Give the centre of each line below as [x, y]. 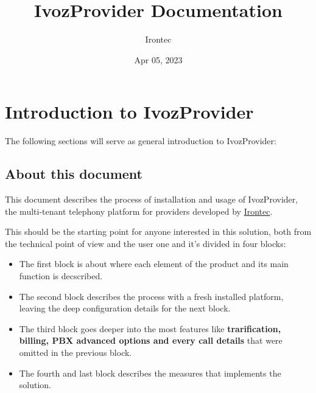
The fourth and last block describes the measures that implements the [150, 373]
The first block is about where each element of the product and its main [154, 264]
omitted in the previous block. [75, 352]
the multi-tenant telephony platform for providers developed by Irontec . [139, 211]
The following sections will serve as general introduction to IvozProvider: [141, 141]
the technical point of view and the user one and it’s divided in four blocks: [146, 243]
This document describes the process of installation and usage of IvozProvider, [152, 199]
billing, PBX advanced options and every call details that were [151, 340]
